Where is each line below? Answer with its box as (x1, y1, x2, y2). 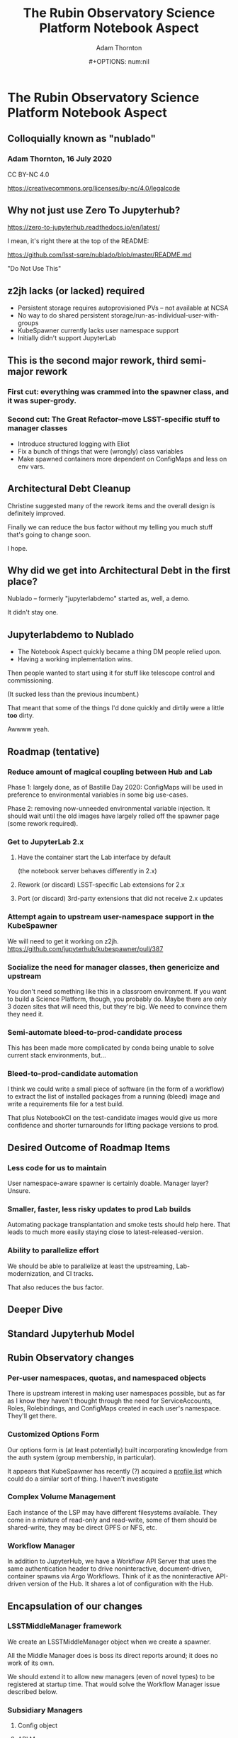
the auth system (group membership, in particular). (7, 1453, 156, 1462)
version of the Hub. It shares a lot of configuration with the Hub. (27, 1579, 214, 1588)
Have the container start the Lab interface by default (17, 853, 171, 862)
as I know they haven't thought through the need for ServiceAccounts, (7, 1396, 212, 1405)
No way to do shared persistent (17, 311, 110, 320)
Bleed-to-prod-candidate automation (7, 1069, 138, 1079)
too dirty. (7, 711, 34, 720)
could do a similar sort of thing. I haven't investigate (7, 1474, 159, 1483)
